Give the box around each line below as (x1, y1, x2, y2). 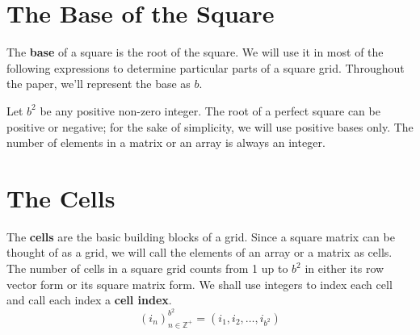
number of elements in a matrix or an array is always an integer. (6, 134, 325, 151)
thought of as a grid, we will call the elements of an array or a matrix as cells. (6, 244, 393, 261)
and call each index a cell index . (6, 291, 172, 308)
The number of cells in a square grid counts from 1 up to (6, 260, 288, 276)
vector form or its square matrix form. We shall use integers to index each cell (6, 275, 393, 292)
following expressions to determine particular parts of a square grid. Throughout (6, 59, 405, 76)
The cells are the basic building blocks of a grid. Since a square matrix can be (6, 228, 395, 245)
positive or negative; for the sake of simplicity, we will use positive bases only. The (6, 118, 414, 135)
